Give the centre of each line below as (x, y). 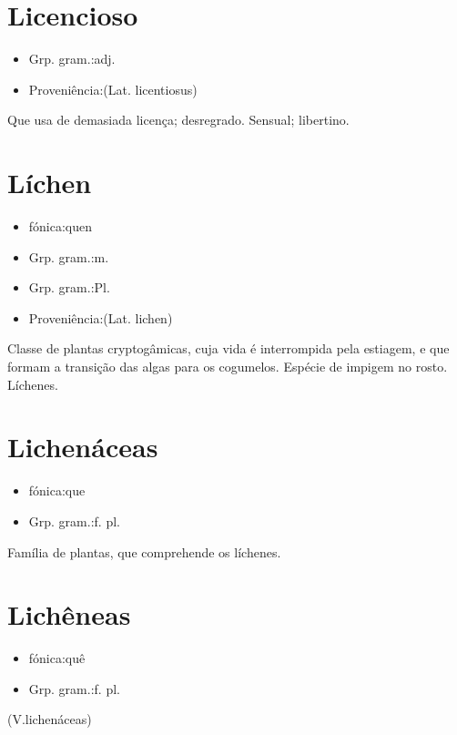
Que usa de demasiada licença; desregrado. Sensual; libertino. (178, 120)
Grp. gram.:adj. (72, 59)
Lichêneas (69, 614)
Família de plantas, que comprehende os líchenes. (144, 551)
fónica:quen (61, 226)
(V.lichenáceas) (50, 719)
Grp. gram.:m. (69, 256)
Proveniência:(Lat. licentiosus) (113, 89)
